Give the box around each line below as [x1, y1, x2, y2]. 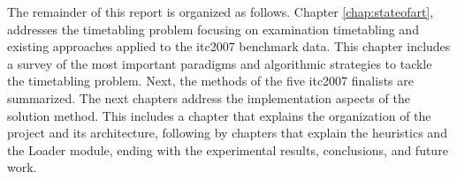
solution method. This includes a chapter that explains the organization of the [7, 106, 431, 124]
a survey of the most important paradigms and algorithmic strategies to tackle [7, 54, 432, 72]
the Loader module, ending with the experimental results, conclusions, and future [7, 140, 448, 159]
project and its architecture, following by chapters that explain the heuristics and [7, 123, 447, 142]
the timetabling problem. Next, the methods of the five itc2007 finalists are [7, 71, 414, 90]
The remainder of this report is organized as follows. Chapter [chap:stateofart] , [7, 3, 434, 20]
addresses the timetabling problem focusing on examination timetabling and [7, 19, 419, 38]
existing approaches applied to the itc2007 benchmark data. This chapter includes [7, 37, 451, 56]
